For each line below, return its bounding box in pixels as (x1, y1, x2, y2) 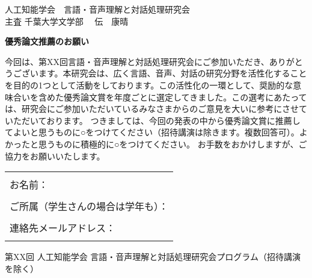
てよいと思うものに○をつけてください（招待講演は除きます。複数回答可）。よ (5, 126, 308, 138)
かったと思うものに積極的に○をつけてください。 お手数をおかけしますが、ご (5, 137, 307, 150)
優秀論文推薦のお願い (5, 35, 89, 48)
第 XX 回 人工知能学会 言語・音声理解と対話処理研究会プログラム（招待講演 (5, 250, 301, 263)
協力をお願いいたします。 (5, 149, 105, 162)
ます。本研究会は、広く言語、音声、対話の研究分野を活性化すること (38, 67, 307, 79)
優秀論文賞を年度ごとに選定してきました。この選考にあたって (63, 90, 307, 103)
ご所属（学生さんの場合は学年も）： (10, 199, 169, 214)
